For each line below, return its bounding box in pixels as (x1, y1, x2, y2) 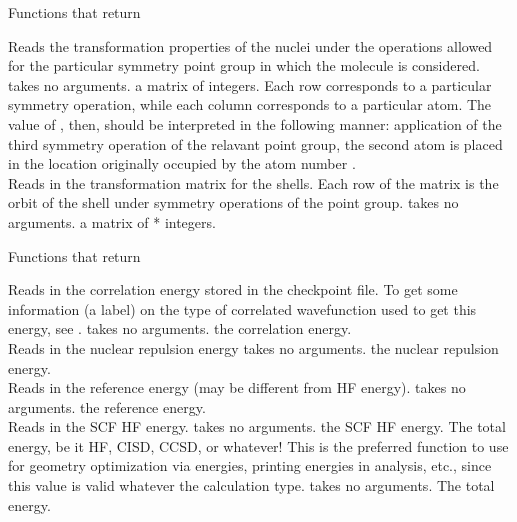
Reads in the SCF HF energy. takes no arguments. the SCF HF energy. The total (8, 416, 506, 437)
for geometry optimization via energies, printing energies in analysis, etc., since (8, 455, 492, 476)
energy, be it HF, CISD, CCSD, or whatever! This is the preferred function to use (8, 435, 509, 456)
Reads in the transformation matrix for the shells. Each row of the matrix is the (8, 172, 499, 193)
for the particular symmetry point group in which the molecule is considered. (8, 55, 480, 76)
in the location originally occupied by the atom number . (8, 153, 356, 174)
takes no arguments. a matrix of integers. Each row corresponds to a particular (8, 74, 492, 95)
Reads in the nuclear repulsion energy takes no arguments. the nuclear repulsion (8, 337, 499, 358)
